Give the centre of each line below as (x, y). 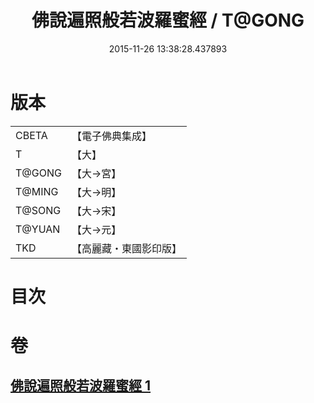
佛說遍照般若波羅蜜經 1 (81, 386)
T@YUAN (38, 229)
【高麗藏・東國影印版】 (126, 248)
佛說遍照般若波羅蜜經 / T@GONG (168, 20)
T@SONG (38, 210)
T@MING (37, 191)
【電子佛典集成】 (111, 136)
